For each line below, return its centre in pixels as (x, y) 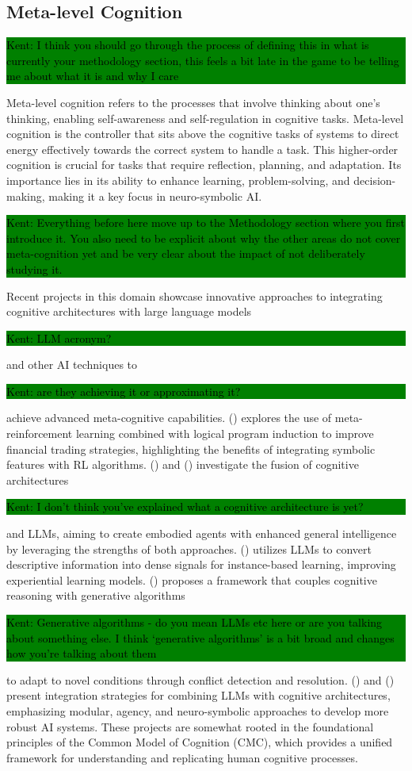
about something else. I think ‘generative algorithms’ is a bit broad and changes (200, 637)
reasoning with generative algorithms (96, 595)
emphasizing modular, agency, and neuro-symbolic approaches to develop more (198, 710)
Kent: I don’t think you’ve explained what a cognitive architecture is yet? (185, 506)
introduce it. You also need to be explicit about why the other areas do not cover (204, 238)
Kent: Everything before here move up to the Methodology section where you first (206, 222)
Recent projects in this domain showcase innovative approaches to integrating (195, 295)
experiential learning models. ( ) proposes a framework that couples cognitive (192, 579)
